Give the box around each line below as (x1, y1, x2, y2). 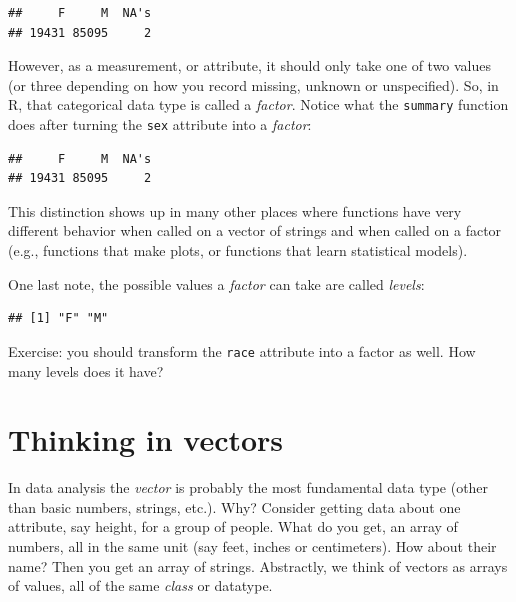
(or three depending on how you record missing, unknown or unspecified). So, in (8, 74, 499, 95)
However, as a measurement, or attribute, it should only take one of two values (8, 55, 492, 76)
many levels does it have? (8, 360, 164, 381)
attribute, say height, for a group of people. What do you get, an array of (8, 516, 458, 537)
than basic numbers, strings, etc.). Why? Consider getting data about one (8, 496, 461, 517)
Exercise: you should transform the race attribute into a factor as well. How (8, 340, 476, 361)
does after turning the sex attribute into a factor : (8, 114, 312, 135)
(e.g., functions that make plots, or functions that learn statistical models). (8, 240, 468, 261)
